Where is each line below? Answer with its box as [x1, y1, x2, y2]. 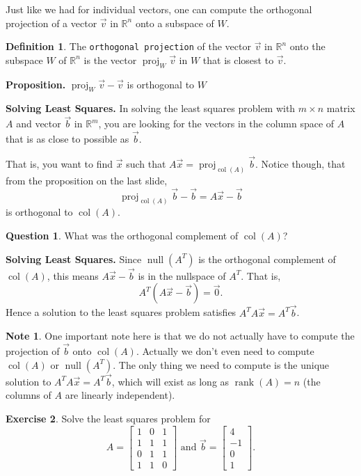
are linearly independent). [65, 388, 175, 402]
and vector [16, 116, 61, 131]
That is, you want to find [6, 156, 113, 170]
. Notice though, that [255, 156, 346, 170]
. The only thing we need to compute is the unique [113, 357, 330, 372]
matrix [326, 101, 355, 116]
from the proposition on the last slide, [6, 173, 168, 187]
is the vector [83, 52, 137, 67]
